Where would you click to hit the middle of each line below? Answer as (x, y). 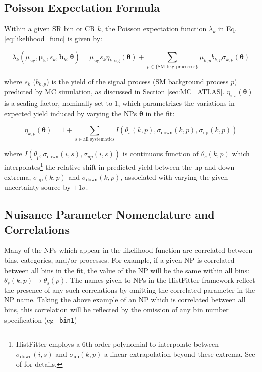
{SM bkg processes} (177, 66)
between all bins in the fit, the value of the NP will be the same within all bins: (127, 270)
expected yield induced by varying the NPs (71, 113)
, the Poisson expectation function (154, 29)
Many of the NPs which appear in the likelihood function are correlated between (128, 250)
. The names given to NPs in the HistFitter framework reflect (160, 280)
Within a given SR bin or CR (50, 29)
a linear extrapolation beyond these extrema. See (180, 354)
